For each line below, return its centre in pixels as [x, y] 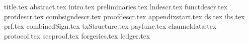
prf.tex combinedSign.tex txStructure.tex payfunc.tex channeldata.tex [110, 26]
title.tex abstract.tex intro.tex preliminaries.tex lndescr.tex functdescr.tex [116, 6]
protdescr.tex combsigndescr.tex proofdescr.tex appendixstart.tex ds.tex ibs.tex [124, 16]
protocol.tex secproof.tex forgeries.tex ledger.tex [77, 35]
